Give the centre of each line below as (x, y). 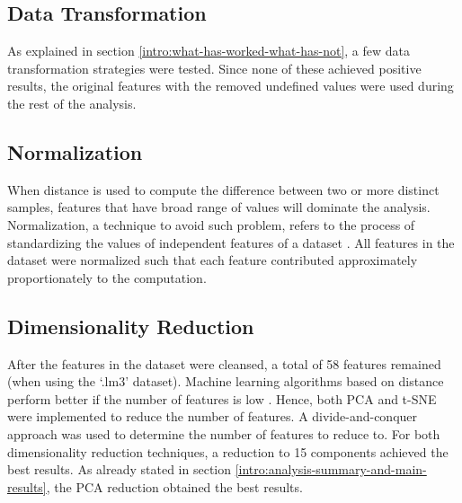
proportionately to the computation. (107, 277)
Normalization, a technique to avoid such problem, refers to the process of (211, 224)
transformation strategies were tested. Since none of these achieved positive (214, 68)
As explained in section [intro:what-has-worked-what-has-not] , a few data (209, 51)
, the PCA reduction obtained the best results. (174, 486)
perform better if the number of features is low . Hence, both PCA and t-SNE (222, 398)
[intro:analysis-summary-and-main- (331, 469)
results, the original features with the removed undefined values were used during (231, 86)
